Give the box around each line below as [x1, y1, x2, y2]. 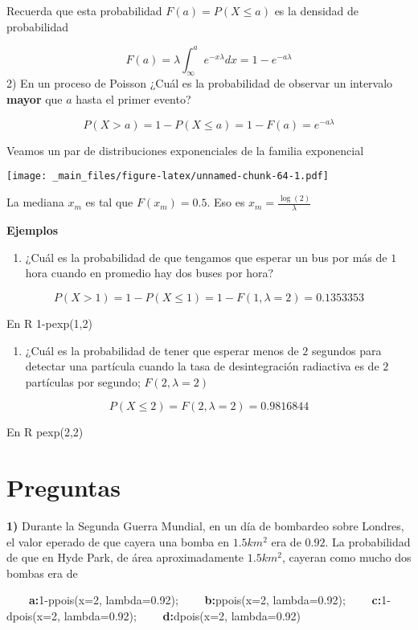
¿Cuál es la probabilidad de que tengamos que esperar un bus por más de [25, 248, 387, 265]
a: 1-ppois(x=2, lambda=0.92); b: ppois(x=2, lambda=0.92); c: [29, 591, 382, 608]
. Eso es [207, 194, 245, 211]
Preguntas [6, 471, 121, 504]
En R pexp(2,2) [6, 423, 84, 440]
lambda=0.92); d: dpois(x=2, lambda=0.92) [64, 607, 301, 624]
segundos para [312, 342, 382, 358]
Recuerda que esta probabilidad [6, 2, 162, 18]
